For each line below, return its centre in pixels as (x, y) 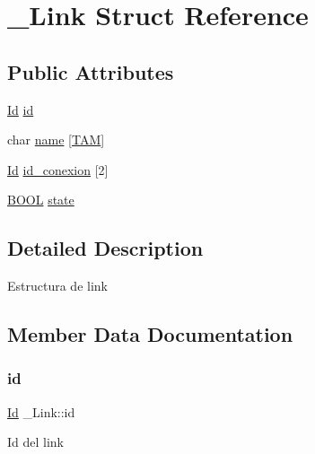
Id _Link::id (41, 411)
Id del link (36, 442)
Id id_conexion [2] (58, 169)
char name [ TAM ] (56, 140)
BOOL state (41, 200)
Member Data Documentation (150, 334)
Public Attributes (91, 71)
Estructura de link (57, 286)
